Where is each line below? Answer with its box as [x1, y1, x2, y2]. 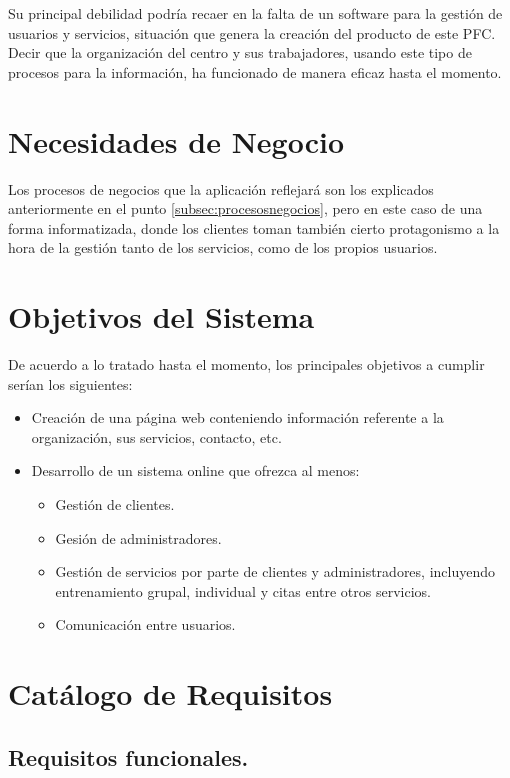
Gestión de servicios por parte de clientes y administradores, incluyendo [55, 561, 496, 582]
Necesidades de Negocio [8, 120, 345, 161]
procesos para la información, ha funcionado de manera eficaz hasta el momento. [8, 61, 502, 82]
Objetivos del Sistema [8, 296, 315, 337]
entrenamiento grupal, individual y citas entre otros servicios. [55, 580, 432, 601]
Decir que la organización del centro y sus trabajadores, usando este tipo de [8, 42, 472, 63]
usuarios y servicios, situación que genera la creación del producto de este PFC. [8, 22, 496, 43]
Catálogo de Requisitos [8, 673, 333, 714]
